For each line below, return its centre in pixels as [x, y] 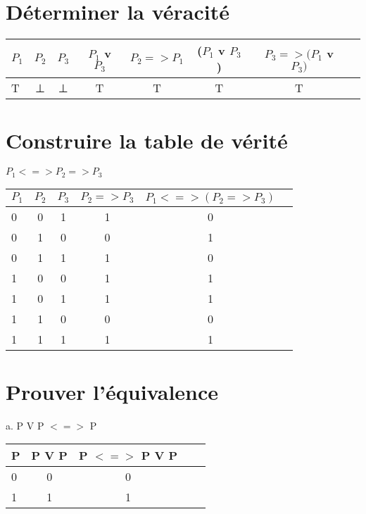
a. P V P [25, 425]
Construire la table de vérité [147, 140]
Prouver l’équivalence [112, 391]
